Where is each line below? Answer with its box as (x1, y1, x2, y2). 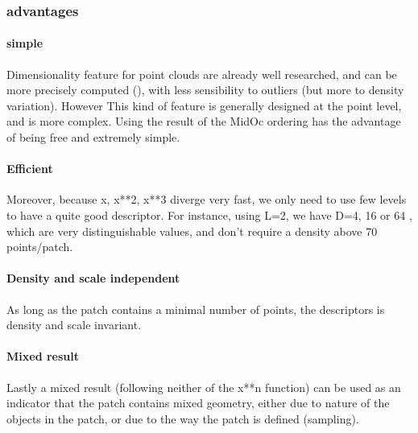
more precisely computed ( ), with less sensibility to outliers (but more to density (6, 81, 404, 98)
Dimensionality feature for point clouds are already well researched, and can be (6, 65, 397, 82)
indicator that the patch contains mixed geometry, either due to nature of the (6, 394, 390, 411)
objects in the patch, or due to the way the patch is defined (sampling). (6, 410, 359, 427)
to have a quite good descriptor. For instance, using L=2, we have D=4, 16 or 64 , (6, 207, 412, 223)
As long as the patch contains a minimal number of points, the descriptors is (6, 300, 385, 317)
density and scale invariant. (6, 316, 142, 333)
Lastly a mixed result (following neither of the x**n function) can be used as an (6, 378, 401, 395)
